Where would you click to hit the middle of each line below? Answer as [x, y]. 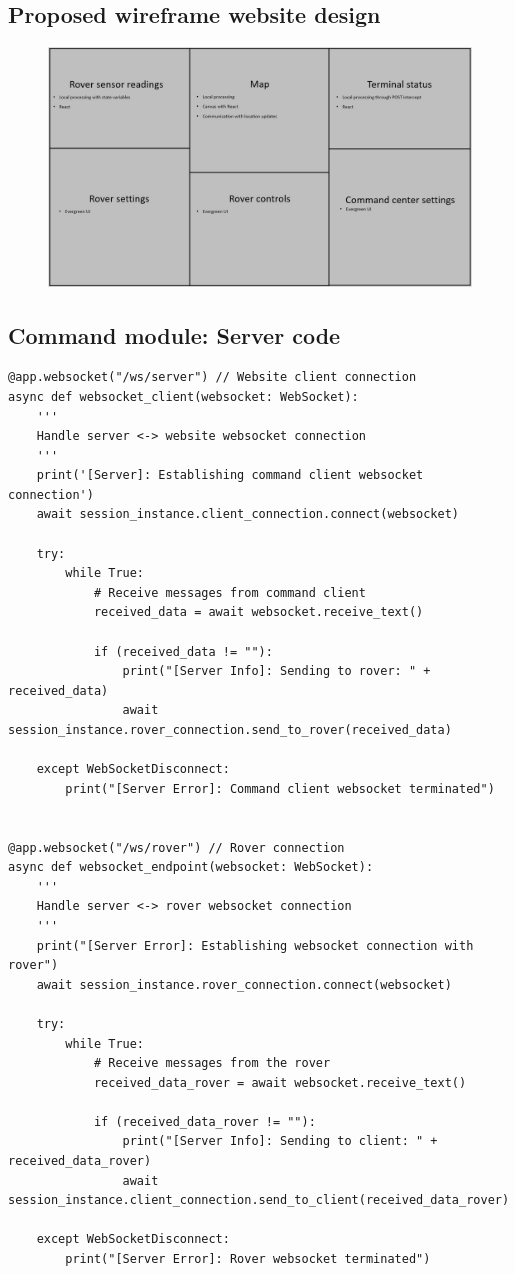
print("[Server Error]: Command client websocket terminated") [280, 788]
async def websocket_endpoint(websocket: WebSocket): [191, 867]
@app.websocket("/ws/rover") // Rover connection [176, 847]
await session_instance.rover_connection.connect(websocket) [244, 984]
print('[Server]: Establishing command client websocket [230, 475]
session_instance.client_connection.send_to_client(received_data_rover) [259, 1200]
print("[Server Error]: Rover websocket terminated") [248, 1259]
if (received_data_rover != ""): [204, 1121]
